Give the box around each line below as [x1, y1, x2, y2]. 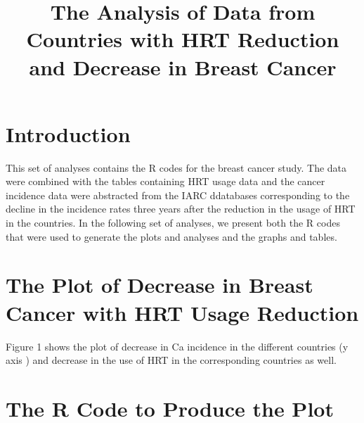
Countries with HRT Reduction [26, 25, 339, 53]
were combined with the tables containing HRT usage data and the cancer [6, 174, 325, 189]
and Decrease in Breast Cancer [29, 52, 337, 81]
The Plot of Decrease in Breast [6, 270, 313, 299]
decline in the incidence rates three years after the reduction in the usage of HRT [6, 201, 356, 216]
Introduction [6, 119, 131, 148]
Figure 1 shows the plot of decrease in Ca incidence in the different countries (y [6, 339, 349, 353]
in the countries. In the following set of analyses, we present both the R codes [6, 215, 340, 230]
